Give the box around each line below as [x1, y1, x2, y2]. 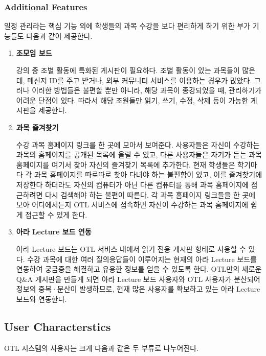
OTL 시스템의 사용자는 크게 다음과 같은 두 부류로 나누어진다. [4, 342, 199, 353]
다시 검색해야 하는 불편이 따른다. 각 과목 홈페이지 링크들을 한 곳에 [45, 189, 256, 200]
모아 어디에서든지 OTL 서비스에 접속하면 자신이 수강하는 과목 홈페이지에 [16, 199, 249, 210]
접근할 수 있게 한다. [25, 209, 87, 220]
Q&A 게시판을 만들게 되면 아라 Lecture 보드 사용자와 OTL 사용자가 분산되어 [16, 273, 260, 284]
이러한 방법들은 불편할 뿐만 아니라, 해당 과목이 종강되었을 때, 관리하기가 [32, 85, 262, 96]
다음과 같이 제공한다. [26, 30, 93, 41]
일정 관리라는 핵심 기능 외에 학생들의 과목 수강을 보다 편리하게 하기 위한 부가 [4, 20, 250, 31]
